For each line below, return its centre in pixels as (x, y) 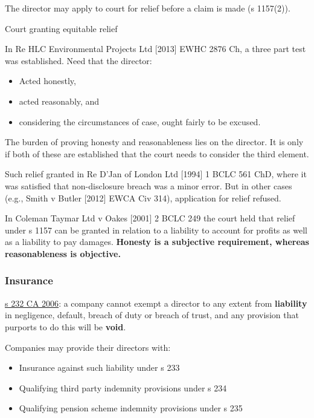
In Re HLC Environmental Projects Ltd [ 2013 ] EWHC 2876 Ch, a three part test (155, 49)
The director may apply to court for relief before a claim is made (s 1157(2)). (148, 8)
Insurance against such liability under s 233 (99, 367)
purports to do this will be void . (66, 326)
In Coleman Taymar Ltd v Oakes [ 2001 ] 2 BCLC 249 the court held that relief (150, 218)
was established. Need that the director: (78, 60)
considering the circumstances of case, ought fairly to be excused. (140, 121)
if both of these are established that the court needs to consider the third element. (157, 153)
